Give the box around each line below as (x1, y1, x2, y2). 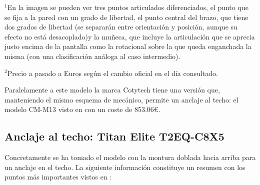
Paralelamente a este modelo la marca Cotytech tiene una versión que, (4, 84, 220, 95)
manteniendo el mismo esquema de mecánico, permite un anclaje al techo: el (4, 94, 238, 104)
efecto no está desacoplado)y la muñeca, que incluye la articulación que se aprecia (4, 31, 255, 41)
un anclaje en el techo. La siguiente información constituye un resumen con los (4, 161, 245, 172)
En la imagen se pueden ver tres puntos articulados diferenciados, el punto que (7, 2, 248, 12)
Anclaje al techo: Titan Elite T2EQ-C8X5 (4, 128, 224, 144)
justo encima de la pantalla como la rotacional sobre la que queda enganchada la (4, 41, 251, 51)
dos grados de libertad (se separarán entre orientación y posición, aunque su (4, 21, 237, 32)
